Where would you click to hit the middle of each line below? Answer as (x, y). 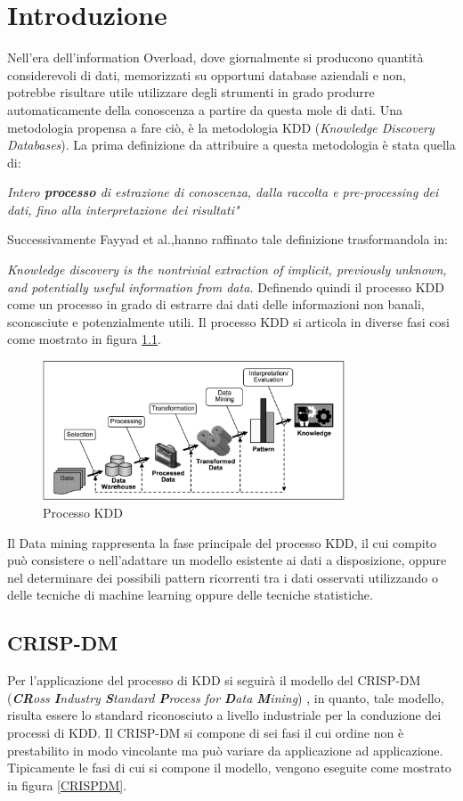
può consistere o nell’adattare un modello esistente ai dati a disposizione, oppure (227, 560)
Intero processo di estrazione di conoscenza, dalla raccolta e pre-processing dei (223, 192)
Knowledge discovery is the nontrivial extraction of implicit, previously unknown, (227, 270)
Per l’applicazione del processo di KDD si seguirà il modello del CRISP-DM (214, 680)
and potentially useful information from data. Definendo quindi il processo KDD (226, 286)
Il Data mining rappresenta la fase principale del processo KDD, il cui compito (222, 542)
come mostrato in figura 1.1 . (84, 339)
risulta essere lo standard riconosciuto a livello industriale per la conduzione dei (224, 715)
